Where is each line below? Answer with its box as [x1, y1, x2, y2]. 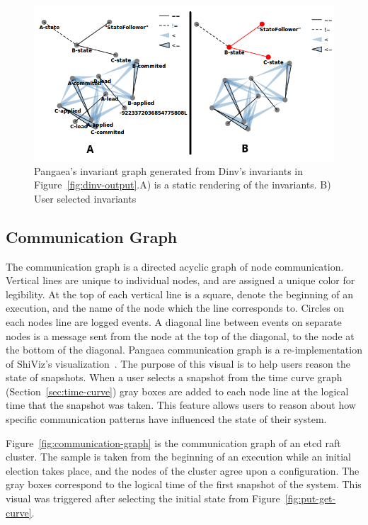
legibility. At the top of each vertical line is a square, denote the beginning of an [6, 286, 354, 301]
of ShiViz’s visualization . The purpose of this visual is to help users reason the [6, 356, 350, 371]
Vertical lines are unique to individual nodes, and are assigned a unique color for [6, 273, 355, 288]
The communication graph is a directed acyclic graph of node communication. [6, 259, 344, 273]
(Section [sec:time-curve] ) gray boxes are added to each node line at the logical [6, 383, 349, 398]
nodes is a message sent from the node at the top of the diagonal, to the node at [6, 328, 355, 343]
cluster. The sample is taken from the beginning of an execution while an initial [6, 449, 351, 464]
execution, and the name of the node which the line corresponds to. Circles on [6, 300, 345, 315]
